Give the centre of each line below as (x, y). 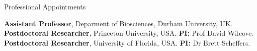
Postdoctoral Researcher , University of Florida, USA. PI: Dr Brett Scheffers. (127, 42)
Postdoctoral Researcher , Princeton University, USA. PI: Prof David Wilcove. (129, 33)
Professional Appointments (45, 6)
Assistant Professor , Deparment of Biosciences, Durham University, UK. (118, 23)
